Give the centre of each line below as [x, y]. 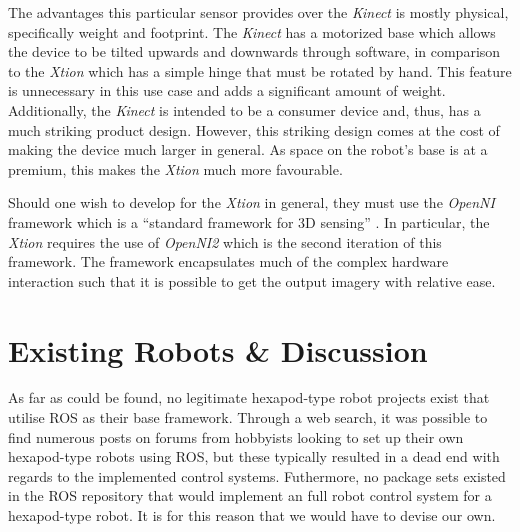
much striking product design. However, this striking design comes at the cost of [254, 129]
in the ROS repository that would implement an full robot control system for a [250, 495]
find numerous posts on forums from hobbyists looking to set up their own [236, 436]
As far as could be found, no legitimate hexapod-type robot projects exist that [249, 397]
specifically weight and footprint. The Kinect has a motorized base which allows [252, 31]
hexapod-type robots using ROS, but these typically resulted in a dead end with [254, 456]
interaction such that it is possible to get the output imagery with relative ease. [252, 280]
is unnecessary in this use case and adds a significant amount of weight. [227, 90]
